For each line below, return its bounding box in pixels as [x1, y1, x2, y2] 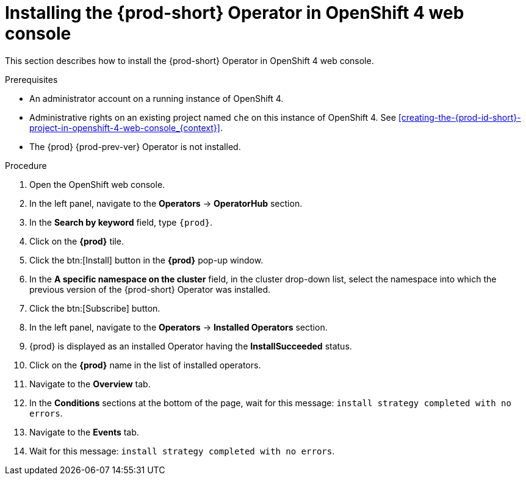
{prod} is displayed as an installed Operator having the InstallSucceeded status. [29, 340, 352, 351]
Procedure [5, 160, 47, 171]
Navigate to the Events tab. [29, 426, 139, 437]
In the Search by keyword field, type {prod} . [29, 217, 213, 227]
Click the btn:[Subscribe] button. [29, 303, 160, 313]
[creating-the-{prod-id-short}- [398, 112, 521, 123]
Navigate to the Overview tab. [29, 378, 151, 389]
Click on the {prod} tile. [29, 235, 124, 246]
